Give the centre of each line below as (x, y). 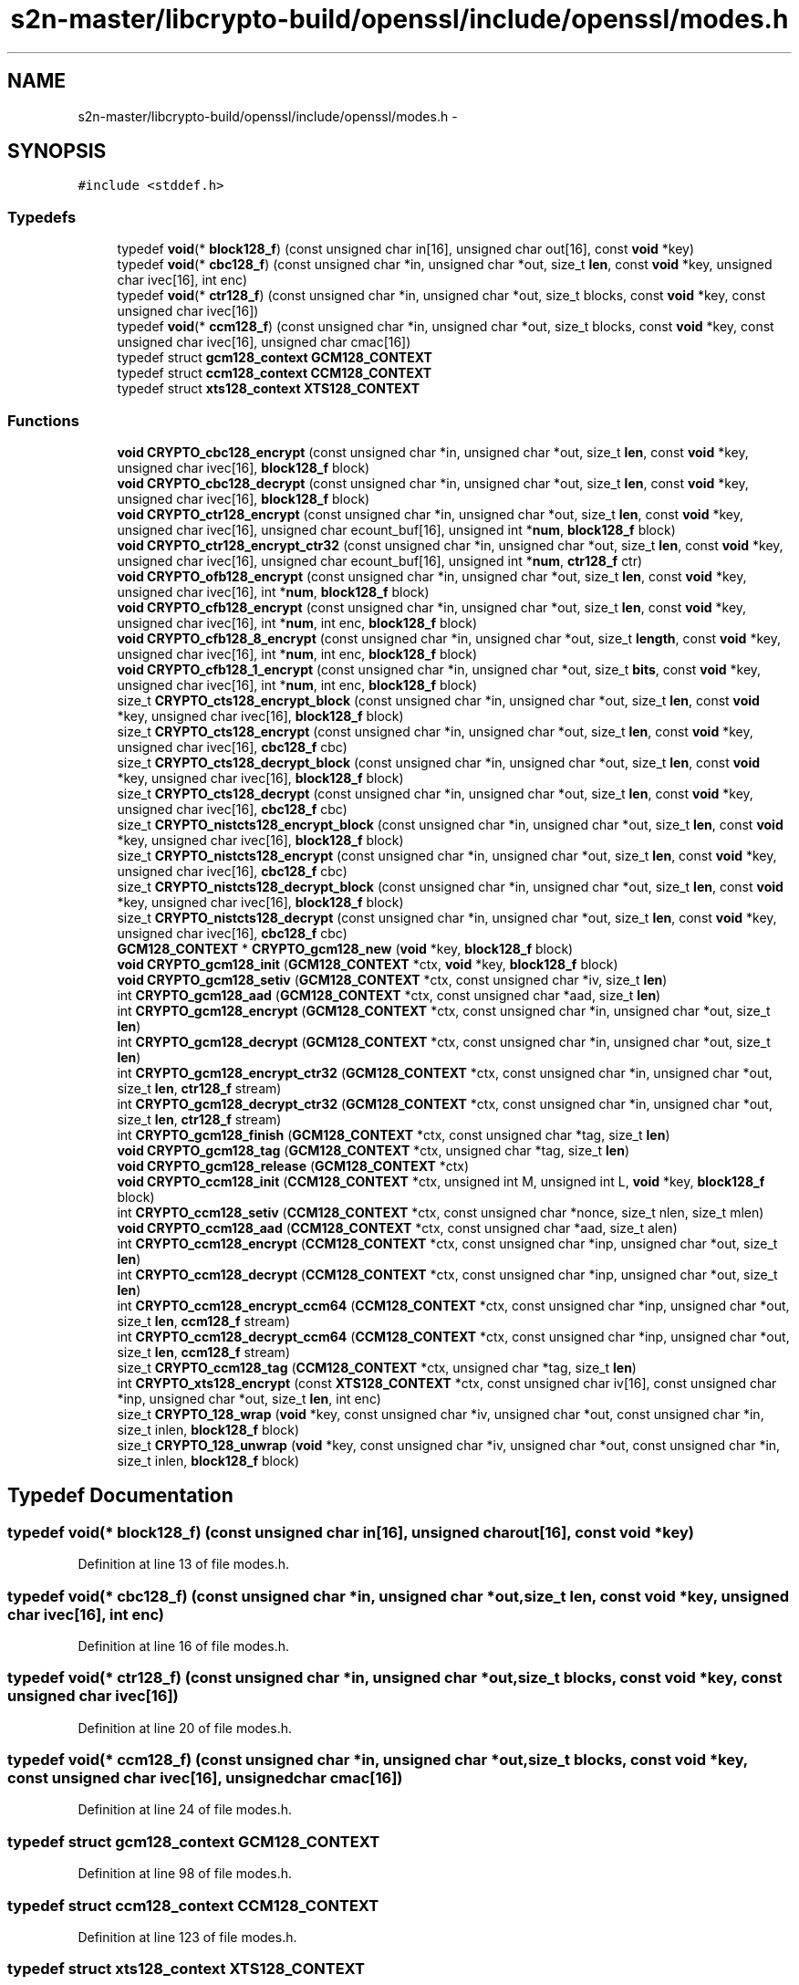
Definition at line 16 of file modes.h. (184, 1645)
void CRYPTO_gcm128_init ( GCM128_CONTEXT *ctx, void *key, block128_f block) (368, 964)
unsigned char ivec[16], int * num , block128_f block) (273, 591)
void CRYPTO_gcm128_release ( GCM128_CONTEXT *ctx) (293, 1165)
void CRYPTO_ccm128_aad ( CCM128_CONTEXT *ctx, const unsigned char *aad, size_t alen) (397, 1228)
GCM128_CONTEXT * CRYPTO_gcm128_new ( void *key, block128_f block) (345, 948)
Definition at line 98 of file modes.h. (185, 1874)
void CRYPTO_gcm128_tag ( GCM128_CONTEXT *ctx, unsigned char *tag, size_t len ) (374, 1150)
